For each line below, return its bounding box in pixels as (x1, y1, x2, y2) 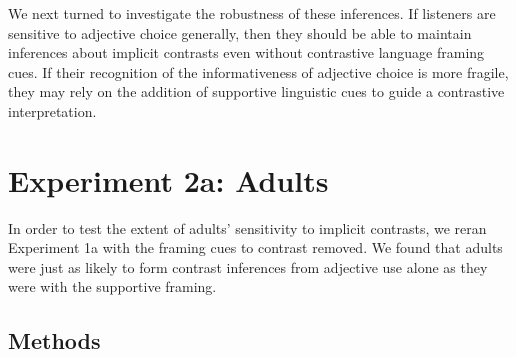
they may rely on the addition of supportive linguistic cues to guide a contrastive (8, 81, 505, 102)
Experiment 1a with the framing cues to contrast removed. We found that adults (8, 237, 503, 258)
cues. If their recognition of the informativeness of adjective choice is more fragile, (8, 61, 509, 82)
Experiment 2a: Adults (8, 159, 329, 200)
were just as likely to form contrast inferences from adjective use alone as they (8, 256, 488, 277)
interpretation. (8, 100, 97, 121)
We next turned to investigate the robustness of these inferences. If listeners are (8, 3, 496, 23)
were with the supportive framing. (8, 276, 217, 297)
